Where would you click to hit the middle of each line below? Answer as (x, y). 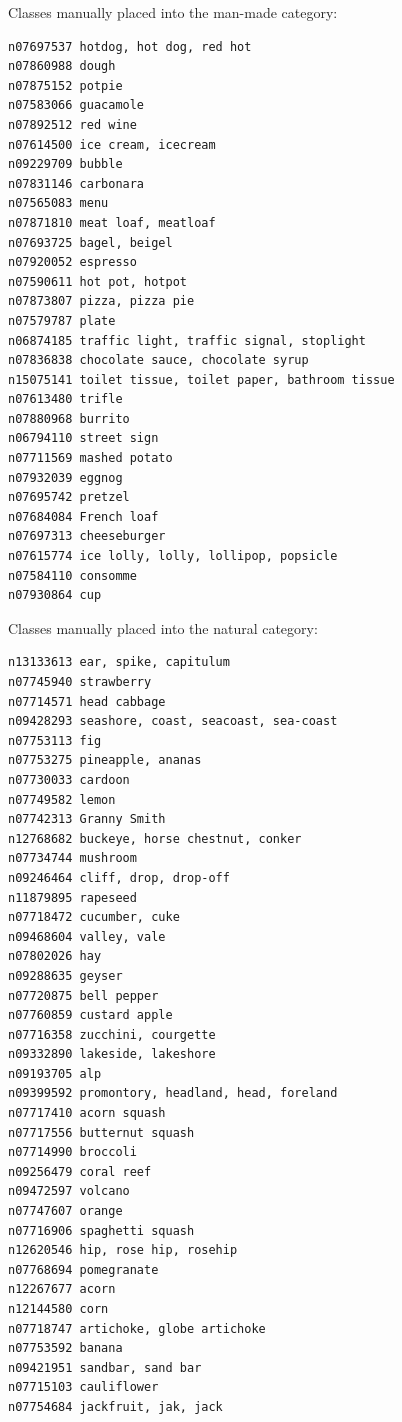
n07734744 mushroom (72, 858)
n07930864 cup (55, 595)
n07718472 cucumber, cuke (94, 917)
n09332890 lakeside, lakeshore (112, 1054)
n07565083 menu (58, 203)
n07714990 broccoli (72, 1152)
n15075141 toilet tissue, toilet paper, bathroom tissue (201, 379)
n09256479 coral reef (80, 1171)
